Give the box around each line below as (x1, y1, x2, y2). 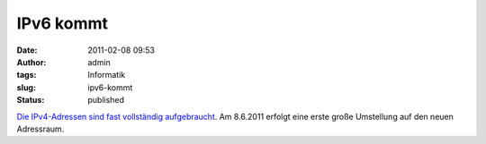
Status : (16, 95, 45, 106)
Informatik (87, 70, 126, 80)
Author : (16, 56, 47, 67)
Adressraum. (16, 123, 65, 134)
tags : (16, 70, 37, 80)
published (87, 95, 125, 106)
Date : (16, 45, 38, 55)
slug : (16, 81, 36, 93)
